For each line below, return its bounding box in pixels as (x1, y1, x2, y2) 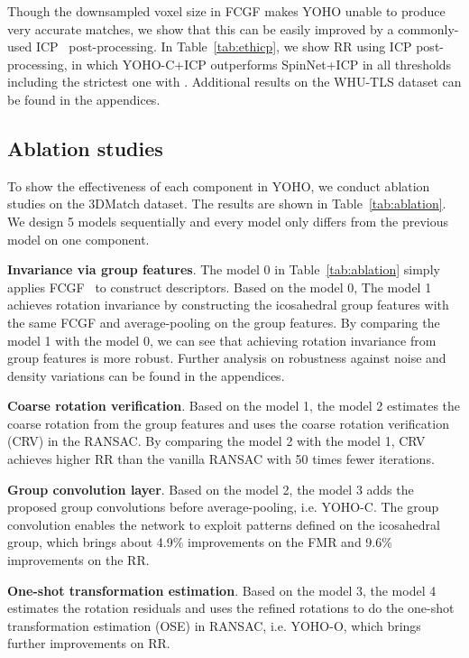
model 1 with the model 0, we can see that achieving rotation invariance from (7, 330, 437, 349)
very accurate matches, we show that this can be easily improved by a (7, 19, 394, 38)
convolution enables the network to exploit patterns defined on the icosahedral (7, 514, 440, 533)
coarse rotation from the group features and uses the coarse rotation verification (7, 413, 449, 432)
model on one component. (7, 229, 150, 248)
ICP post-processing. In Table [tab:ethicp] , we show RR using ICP (35, 37, 412, 56)
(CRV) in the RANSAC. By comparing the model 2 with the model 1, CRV (7, 431, 426, 450)
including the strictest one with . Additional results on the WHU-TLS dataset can (7, 72, 462, 91)
